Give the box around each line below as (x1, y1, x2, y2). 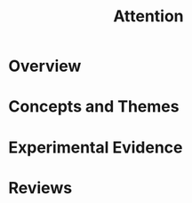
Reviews (8, 177, 73, 198)
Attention (113, 6, 184, 27)
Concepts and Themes (8, 97, 180, 117)
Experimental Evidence (8, 137, 183, 157)
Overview (8, 56, 82, 76)
